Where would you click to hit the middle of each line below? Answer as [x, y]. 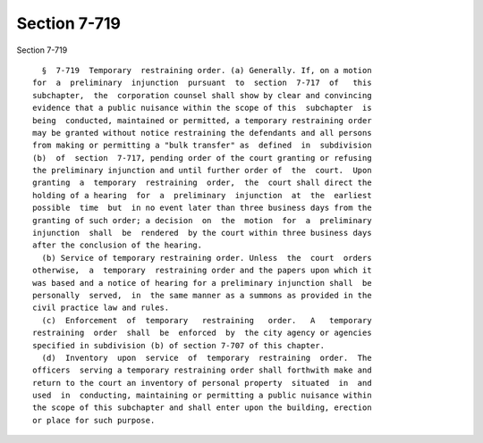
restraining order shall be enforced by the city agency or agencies [202, 333]
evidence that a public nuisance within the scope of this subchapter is [202, 108]
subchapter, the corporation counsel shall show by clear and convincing [202, 95]
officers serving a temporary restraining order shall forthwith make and [202, 370]
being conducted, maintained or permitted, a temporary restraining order [202, 120]
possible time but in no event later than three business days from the [202, 208]
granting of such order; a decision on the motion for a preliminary [202, 220]
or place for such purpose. [94, 420]
